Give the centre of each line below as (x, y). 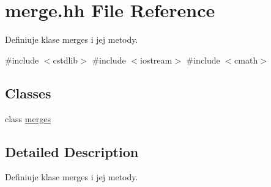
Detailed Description (72, 151)
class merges (28, 118)
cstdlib (65, 60)
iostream (156, 60)
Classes (28, 93)
